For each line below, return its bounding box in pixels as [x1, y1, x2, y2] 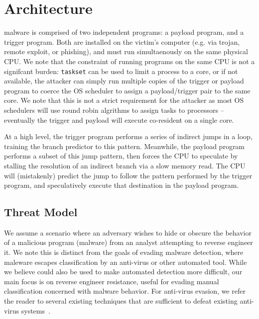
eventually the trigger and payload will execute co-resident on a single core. [4, 114, 234, 125]
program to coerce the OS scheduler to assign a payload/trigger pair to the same [4, 85, 251, 95]
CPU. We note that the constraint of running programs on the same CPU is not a [4, 56, 255, 66]
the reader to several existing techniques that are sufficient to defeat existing [4, 296, 238, 306]
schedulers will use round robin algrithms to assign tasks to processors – [4, 104, 224, 115]
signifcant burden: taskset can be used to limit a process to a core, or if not [4, 66, 238, 76]
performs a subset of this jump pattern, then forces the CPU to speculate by [4, 151, 238, 161]
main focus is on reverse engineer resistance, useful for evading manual [4, 276, 219, 286]
